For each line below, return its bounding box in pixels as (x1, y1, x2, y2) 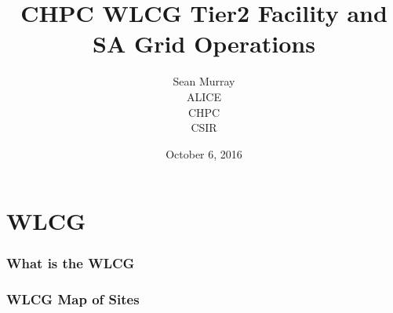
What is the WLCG (6, 253, 135, 273)
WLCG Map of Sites (6, 289, 140, 309)
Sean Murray (173, 73, 235, 89)
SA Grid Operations (93, 27, 315, 60)
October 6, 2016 (166, 145, 242, 162)
